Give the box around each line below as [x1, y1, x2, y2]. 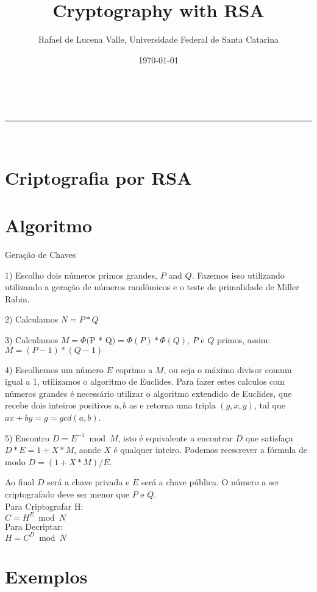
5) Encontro [5, 431, 49, 444]
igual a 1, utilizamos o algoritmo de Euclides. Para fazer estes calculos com [5, 375, 285, 388]
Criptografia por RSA [5, 165, 192, 190]
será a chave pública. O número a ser [141, 476, 280, 488]
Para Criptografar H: [5, 499, 84, 512]
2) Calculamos [5, 313, 59, 326]
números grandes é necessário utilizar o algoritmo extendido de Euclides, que [5, 387, 292, 399]
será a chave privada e [47, 476, 130, 488]
